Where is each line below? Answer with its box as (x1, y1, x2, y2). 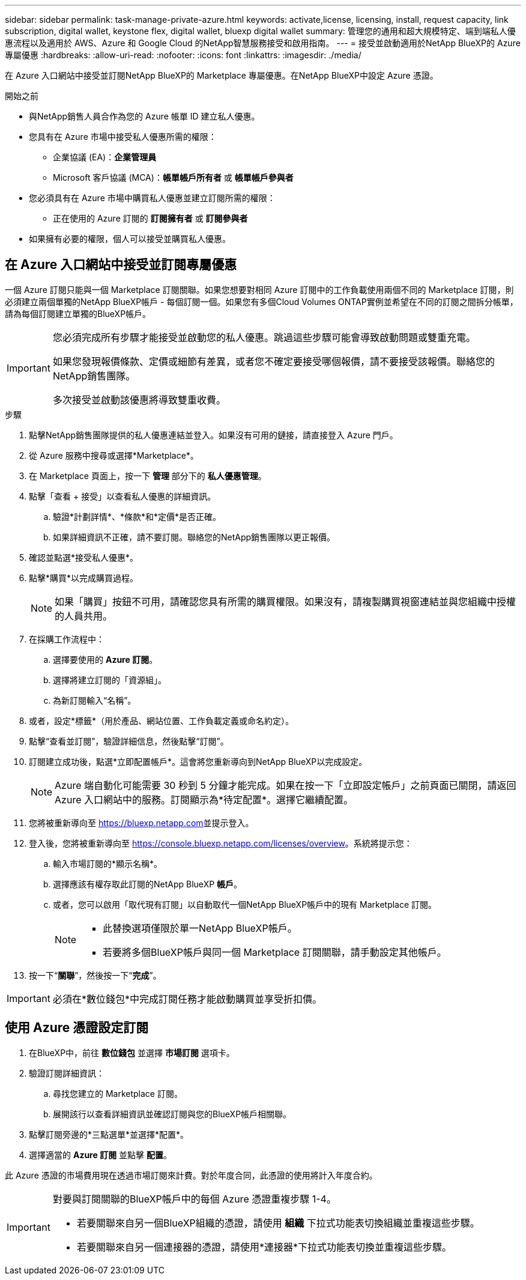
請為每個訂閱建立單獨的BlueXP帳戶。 (5, 308, 151, 319)
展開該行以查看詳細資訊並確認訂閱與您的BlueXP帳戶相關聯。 (53, 1108, 292, 1119)
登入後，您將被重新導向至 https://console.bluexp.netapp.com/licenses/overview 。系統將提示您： (29, 838, 413, 848)
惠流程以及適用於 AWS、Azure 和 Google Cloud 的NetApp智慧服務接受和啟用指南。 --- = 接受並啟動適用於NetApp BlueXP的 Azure (5, 38, 521, 48)
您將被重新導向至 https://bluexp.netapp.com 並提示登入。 (29, 817, 254, 828)
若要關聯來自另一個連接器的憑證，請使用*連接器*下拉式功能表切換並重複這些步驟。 (76, 1240, 452, 1253)
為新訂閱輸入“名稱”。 (53, 695, 136, 705)
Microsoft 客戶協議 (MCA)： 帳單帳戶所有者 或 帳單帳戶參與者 (53, 172, 294, 183)
